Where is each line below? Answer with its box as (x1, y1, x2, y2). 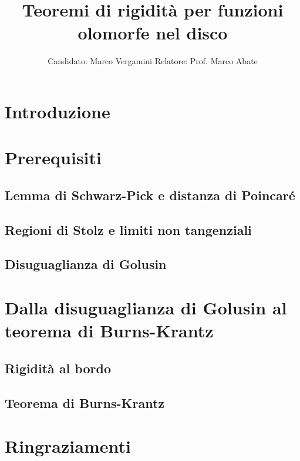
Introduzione (5, 99, 110, 123)
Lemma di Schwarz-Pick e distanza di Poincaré (5, 185, 295, 204)
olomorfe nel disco (77, 21, 228, 45)
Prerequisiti (5, 145, 102, 170)
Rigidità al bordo (5, 359, 111, 377)
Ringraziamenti (5, 434, 131, 458)
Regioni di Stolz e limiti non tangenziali (5, 220, 252, 238)
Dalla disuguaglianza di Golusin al (5, 296, 287, 319)
